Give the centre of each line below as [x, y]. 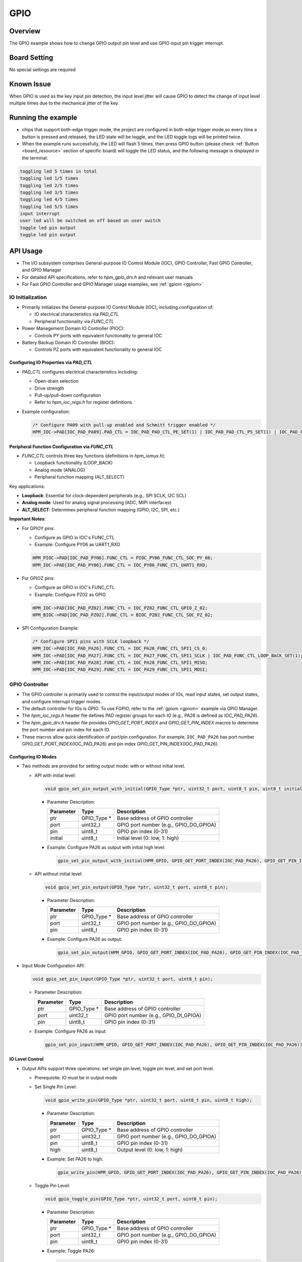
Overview [25, 31]
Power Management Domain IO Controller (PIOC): [73, 329]
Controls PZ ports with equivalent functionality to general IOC [98, 350]
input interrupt [40, 214]
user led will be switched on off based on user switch [90, 221]
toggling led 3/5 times [49, 192]
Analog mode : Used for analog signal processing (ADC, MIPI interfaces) [97, 503]
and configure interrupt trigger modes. [62, 701]
